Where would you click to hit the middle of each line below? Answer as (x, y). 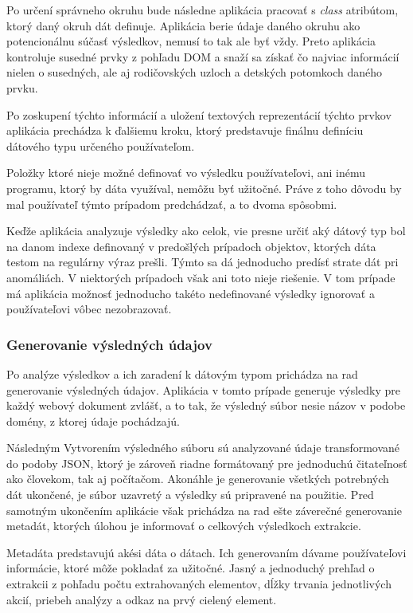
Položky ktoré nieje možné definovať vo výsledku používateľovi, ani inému (186, 173)
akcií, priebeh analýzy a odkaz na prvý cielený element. (142, 599)
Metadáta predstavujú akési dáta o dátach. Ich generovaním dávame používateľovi (206, 552)
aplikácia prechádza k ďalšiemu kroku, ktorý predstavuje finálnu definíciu (185, 130)
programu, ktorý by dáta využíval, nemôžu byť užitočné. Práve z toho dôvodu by (204, 188)
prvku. (22, 87)
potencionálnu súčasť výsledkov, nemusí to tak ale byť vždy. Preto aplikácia (191, 41)
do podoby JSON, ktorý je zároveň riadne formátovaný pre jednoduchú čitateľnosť (207, 463)
